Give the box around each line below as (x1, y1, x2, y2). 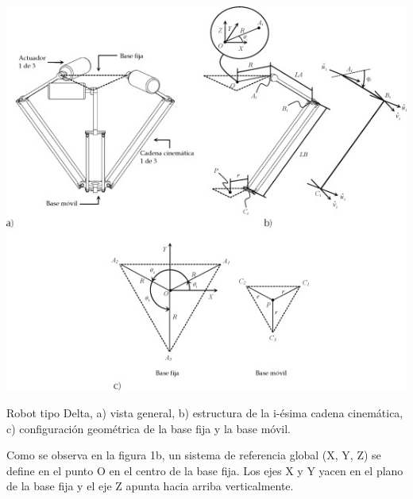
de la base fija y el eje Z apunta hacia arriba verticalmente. (6, 478, 294, 494)
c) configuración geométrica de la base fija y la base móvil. (6, 420, 291, 436)
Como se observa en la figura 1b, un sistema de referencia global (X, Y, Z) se (6, 447, 381, 463)
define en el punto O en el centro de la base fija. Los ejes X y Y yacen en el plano (6, 462, 403, 478)
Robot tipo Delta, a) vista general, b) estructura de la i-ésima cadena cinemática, (6, 404, 403, 420)
